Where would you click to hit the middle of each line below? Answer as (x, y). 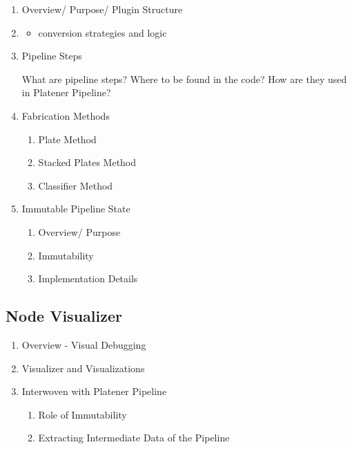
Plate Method (67, 139)
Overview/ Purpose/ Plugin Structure (102, 9)
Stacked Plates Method (87, 162)
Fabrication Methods (66, 115)
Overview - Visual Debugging (84, 344)
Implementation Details (88, 278)
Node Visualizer (64, 316)
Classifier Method (76, 185)
